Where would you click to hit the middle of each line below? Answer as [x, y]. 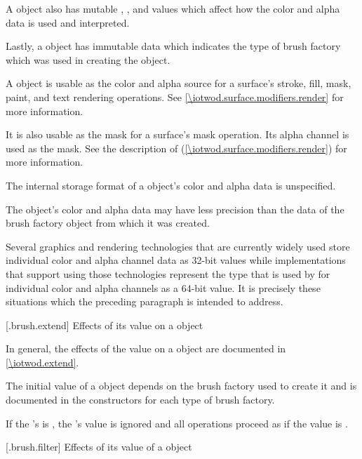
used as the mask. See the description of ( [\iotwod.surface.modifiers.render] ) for [176, 148]
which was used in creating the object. [88, 59]
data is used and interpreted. [68, 22]
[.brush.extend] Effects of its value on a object [105, 325]
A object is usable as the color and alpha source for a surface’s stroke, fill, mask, [179, 83]
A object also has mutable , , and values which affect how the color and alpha [173, 8]
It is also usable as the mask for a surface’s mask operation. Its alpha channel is [177, 134]
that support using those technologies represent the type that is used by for [168, 273]
